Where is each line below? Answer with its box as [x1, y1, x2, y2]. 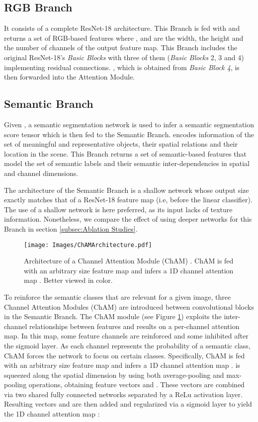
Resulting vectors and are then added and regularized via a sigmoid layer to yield [4, 399, 252, 409]
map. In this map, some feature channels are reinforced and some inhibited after [4, 331, 249, 341]
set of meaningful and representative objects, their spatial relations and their [4, 139, 238, 149]
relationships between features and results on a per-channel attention [29, 321, 240, 331]
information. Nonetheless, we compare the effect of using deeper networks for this [4, 214, 252, 224]
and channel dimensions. [4, 168, 79, 178]
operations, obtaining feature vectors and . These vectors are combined [28, 379, 245, 390]
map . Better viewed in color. [24, 275, 113, 285]
